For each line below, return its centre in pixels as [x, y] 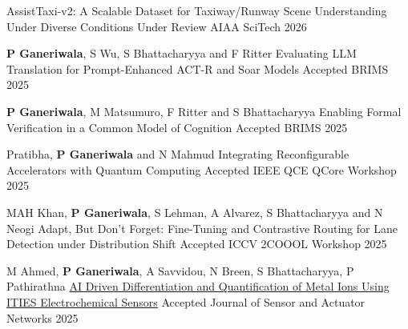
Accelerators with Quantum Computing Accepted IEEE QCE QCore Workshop [202, 169]
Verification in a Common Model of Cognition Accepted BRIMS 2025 [177, 127]
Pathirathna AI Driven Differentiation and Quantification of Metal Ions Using [198, 286]
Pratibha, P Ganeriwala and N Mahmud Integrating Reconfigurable [178, 154]
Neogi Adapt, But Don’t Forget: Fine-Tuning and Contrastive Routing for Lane [202, 228]
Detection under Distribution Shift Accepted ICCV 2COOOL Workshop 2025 [197, 244]
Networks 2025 [42, 317]
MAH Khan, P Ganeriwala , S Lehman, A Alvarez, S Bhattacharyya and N [195, 212]
